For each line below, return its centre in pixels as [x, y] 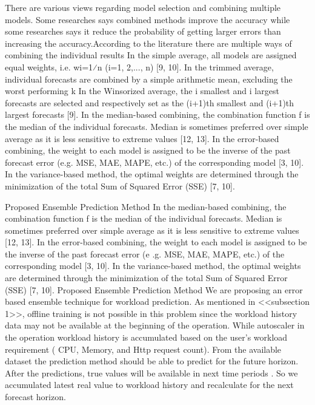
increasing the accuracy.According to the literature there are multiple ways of [148, 43]
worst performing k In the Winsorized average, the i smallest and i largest [142, 91]
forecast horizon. [35, 396]
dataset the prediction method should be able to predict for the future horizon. [152, 361]
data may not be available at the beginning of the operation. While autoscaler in [155, 325]
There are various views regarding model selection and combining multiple [143, 7]
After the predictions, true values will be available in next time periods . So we [151, 373]
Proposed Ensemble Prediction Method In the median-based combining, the [146, 206]
